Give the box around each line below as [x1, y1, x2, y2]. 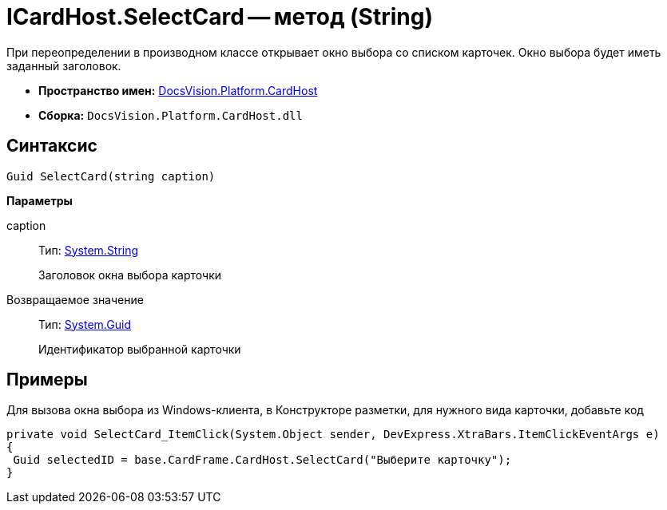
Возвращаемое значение [6, 292, 144, 306]
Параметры [6, 193, 73, 208]
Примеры [6, 370, 88, 390]
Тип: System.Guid [38, 317, 131, 331]
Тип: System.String [38, 243, 139, 257]
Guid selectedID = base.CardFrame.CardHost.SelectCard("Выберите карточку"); [13, 453, 512, 467]
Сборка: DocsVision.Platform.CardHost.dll [38, 108, 303, 122]
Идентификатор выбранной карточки [38, 342, 241, 356]
